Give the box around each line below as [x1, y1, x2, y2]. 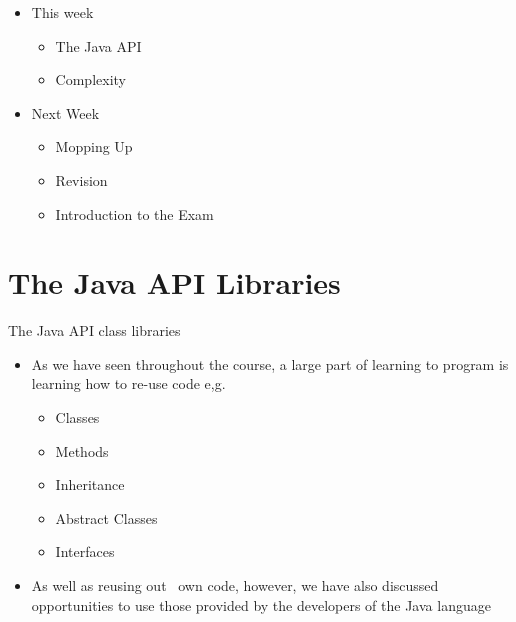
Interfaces [55, 541, 115, 562]
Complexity [55, 69, 126, 90]
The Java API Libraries [8, 262, 341, 303]
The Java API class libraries [8, 320, 181, 341]
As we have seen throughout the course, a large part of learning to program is [31, 353, 509, 374]
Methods [55, 440, 109, 461]
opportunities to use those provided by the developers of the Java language [31, 594, 491, 615]
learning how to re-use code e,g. [31, 373, 226, 394]
